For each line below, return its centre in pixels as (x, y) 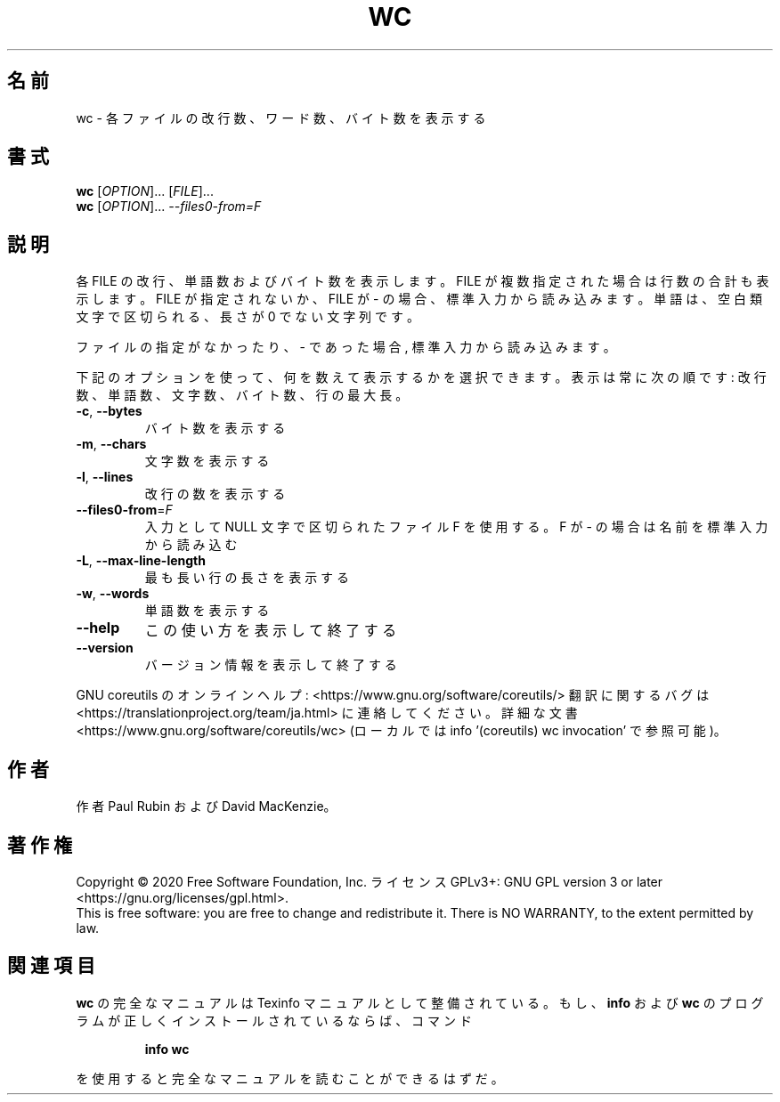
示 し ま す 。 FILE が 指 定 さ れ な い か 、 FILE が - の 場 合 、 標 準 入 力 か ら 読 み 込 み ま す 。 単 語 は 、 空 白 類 (419, 299)
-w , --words (113, 594)
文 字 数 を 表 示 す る (207, 461)
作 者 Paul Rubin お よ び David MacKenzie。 (206, 806)
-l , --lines (105, 477)
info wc (167, 1049)
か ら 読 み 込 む (191, 545)
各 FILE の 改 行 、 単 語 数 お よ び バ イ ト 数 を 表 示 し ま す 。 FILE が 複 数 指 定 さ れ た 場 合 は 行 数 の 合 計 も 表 (422, 281)
